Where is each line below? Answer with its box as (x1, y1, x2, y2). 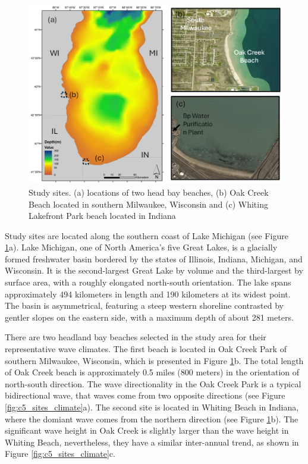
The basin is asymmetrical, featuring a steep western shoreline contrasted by (5, 299, 284, 312)
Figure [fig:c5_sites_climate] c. (5, 447, 115, 460)
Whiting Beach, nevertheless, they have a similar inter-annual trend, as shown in (5, 435, 299, 448)
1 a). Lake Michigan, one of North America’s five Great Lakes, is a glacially (5, 241, 278, 253)
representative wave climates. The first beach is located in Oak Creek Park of (5, 343, 287, 355)
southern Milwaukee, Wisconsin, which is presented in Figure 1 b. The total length (5, 354, 304, 366)
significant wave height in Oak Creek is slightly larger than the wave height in (5, 424, 289, 437)
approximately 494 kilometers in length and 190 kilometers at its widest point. (5, 287, 291, 300)
